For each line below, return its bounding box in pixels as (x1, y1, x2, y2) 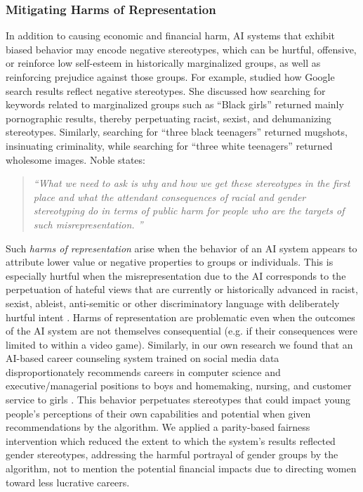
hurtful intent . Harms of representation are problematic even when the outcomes (6, 309, 355, 324)
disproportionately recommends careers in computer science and (6, 364, 281, 379)
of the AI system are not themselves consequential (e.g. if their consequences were (6, 323, 358, 338)
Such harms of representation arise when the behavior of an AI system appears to (6, 240, 357, 255)
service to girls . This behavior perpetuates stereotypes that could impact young (6, 392, 351, 407)
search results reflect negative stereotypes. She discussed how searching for (6, 83, 326, 98)
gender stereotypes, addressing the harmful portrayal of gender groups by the (6, 447, 338, 462)
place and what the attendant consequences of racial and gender (33, 189, 306, 204)
